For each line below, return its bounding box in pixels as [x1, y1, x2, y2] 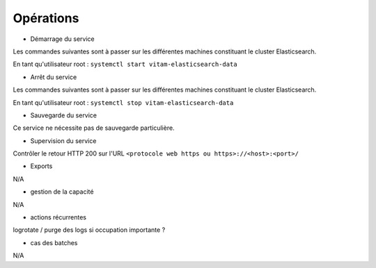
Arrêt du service [30, 73, 77, 81]
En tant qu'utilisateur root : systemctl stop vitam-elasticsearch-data [13, 98, 234, 107]
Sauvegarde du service [30, 111, 97, 119]
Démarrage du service [30, 35, 95, 43]
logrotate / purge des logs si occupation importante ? [13, 226, 166, 234]
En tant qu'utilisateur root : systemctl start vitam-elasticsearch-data [13, 60, 237, 69]
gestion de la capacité [30, 187, 94, 196]
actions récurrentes [30, 213, 87, 221]
